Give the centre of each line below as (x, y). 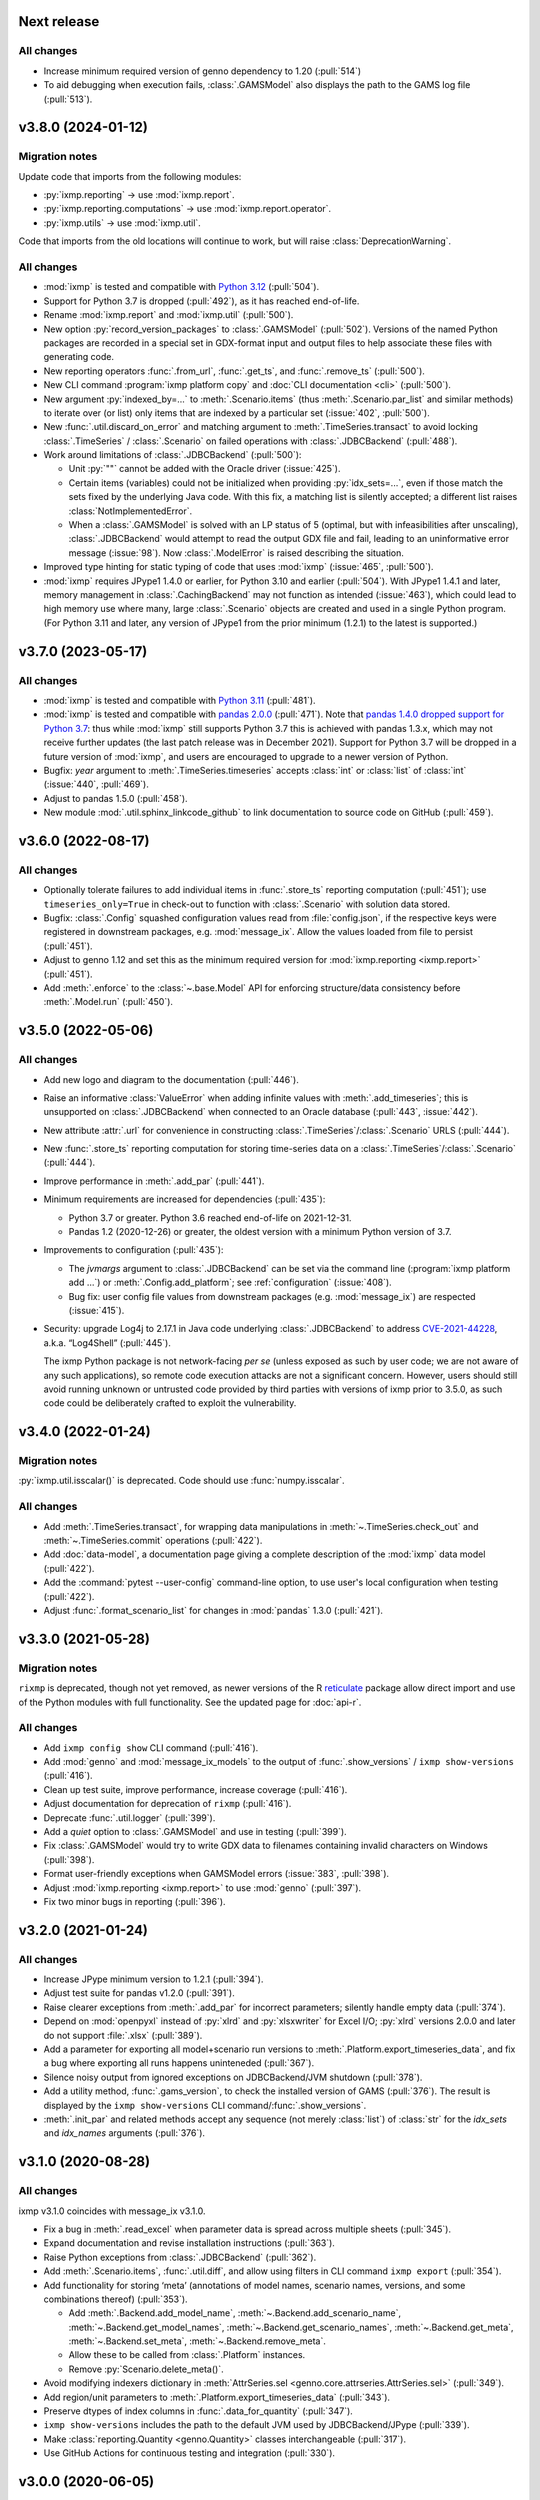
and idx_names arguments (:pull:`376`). (124, 2133)
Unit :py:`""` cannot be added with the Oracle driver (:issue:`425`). (204, 469)
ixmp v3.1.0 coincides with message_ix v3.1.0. (112, 2211)
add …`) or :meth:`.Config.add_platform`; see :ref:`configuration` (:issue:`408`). (230, 1282)
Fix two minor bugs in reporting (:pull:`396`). (134, 1901)
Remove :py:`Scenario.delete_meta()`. (146, 2369)
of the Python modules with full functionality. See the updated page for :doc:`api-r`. (190, 1702)
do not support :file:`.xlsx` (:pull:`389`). (123, 2035)
